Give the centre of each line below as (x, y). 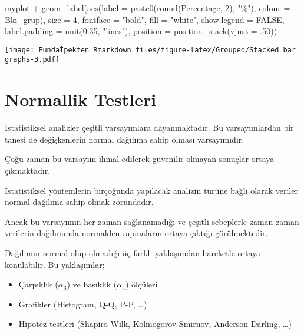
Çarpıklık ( (38, 284)
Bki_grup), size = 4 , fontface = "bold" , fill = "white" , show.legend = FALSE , (145, 19)
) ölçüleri (141, 284)
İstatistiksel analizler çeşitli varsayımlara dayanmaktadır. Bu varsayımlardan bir (149, 128)
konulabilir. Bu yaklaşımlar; (55, 264)
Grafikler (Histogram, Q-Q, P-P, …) (83, 304)
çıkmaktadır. (28, 170)
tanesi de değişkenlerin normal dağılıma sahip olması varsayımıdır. (125, 139)
